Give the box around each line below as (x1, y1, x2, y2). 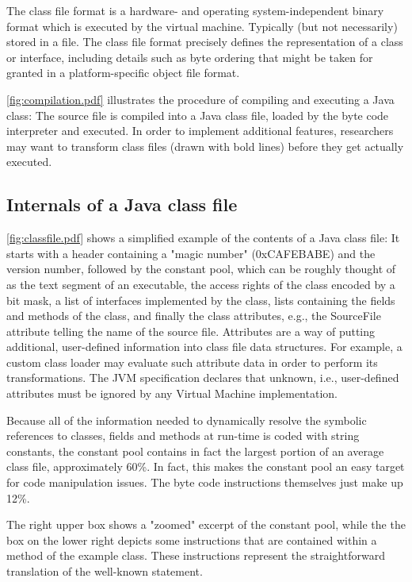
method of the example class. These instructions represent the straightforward (6, 547, 385, 564)
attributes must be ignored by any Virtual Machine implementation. (6, 385, 338, 402)
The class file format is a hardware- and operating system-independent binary (6, 2, 384, 18)
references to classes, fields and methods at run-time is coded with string (6, 427, 360, 444)
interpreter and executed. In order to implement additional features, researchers (6, 122, 394, 139)
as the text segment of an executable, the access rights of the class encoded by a (6, 276, 395, 292)
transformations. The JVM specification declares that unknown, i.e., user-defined (6, 369, 399, 386)
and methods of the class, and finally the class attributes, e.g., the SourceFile (6, 307, 381, 324)
